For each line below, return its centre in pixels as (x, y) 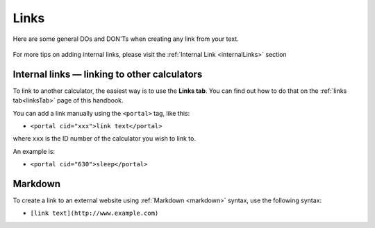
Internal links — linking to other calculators (108, 74)
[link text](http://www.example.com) (94, 213)
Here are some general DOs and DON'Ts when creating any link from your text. (126, 39)
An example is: (34, 151)
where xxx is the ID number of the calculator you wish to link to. (104, 139)
